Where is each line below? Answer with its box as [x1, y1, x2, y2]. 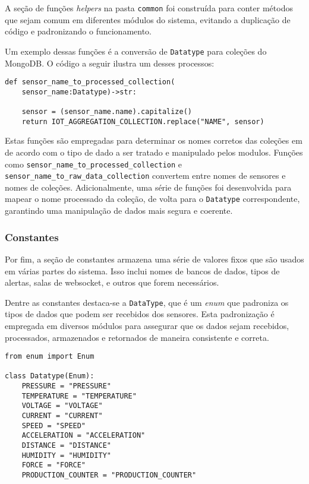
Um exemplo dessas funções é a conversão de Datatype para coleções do [5, 45, 267, 57]
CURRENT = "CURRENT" [21, 412, 103, 420]
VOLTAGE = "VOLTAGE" [21, 401, 103, 410]
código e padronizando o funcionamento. [5, 25, 152, 37]
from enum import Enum [5, 352, 94, 361]
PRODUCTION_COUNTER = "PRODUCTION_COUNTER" [21, 471, 197, 480]
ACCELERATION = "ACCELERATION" [21, 431, 146, 440]
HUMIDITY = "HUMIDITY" [21, 451, 111, 460]
